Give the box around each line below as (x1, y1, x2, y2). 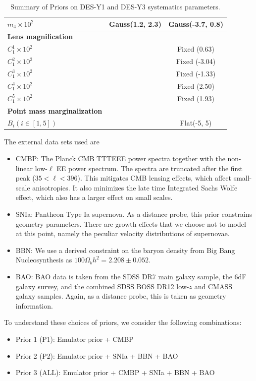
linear (15, 163, 33, 173)
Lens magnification (7, 31, 73, 42)
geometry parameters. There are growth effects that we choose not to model (15, 218, 246, 229)
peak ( (15, 173, 35, 183)
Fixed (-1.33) (176, 68, 216, 78)
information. (15, 300, 53, 311)
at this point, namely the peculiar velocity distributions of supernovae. (15, 228, 230, 239)
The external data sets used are (4, 136, 100, 147)
